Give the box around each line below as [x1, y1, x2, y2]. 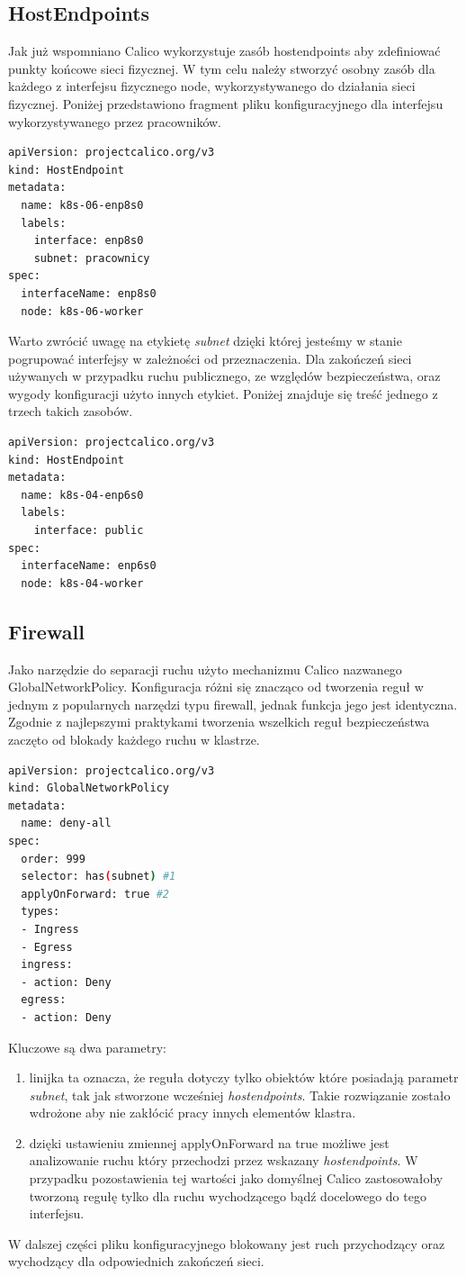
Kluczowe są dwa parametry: [8, 1037, 166, 1056]
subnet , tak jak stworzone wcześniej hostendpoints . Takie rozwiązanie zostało [29, 1085, 451, 1104]
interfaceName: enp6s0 [21, 559, 157, 573]
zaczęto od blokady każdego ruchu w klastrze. [8, 730, 260, 748]
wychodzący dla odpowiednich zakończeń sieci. [8, 1252, 264, 1271]
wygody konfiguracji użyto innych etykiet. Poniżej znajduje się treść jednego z [8, 384, 438, 403]
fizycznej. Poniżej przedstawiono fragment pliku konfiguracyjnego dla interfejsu [8, 94, 444, 113]
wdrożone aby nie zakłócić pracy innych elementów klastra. [29, 1103, 356, 1122]
